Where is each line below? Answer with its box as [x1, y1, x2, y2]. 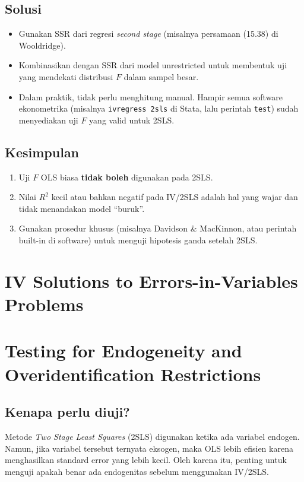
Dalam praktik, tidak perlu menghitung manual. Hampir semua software [18, 90, 283, 103]
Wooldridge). [18, 39, 66, 51]
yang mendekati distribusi [18, 70, 113, 83]
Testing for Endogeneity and [5, 338, 242, 363]
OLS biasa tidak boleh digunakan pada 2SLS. [40, 170, 213, 183]
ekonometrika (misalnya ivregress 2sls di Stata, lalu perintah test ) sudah [18, 102, 299, 115]
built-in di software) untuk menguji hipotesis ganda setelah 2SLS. [18, 234, 258, 246]
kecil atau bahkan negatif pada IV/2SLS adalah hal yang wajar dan [51, 191, 298, 203]
